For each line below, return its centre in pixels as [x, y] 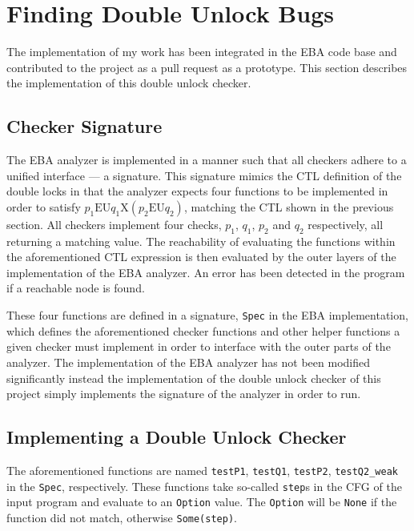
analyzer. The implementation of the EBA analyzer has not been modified [188, 362]
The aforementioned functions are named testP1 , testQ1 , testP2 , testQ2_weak [202, 470]
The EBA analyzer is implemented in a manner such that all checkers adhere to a [207, 160]
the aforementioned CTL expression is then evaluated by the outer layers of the [201, 257]
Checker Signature [84, 126]
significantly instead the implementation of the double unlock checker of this [194, 378]
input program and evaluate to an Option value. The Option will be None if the [202, 502]
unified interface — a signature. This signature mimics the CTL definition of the [204, 175]
